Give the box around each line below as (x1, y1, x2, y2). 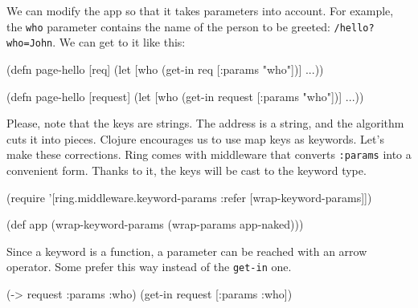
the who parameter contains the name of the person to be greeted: (6, 18, 330, 34)
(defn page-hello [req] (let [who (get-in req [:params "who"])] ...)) (6, 60, 324, 77)
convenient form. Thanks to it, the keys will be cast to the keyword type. (6, 161, 367, 178)
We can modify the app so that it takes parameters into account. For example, (6, 2, 394, 18)
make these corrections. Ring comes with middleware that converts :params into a (6, 146, 412, 163)
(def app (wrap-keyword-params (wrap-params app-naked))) (6, 216, 304, 233)
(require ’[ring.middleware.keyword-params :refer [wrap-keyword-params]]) (6, 188, 372, 205)
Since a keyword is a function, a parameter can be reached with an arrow (6, 242, 367, 259)
